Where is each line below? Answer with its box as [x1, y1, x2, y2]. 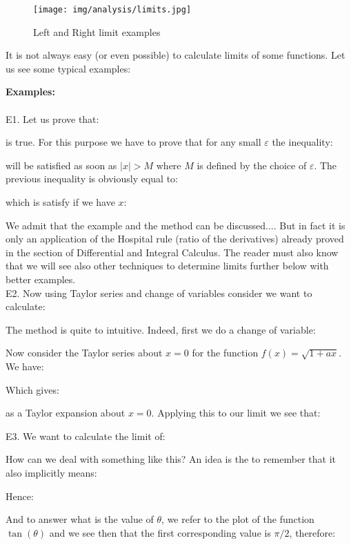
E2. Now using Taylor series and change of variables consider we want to [6, 285, 312, 300]
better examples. [6, 271, 76, 286]
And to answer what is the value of [6, 512, 154, 526]
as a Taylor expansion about [6, 405, 126, 420]
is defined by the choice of [197, 157, 307, 172]
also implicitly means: [6, 465, 97, 479]
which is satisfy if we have [6, 195, 115, 209]
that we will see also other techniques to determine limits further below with [6, 258, 329, 273]
